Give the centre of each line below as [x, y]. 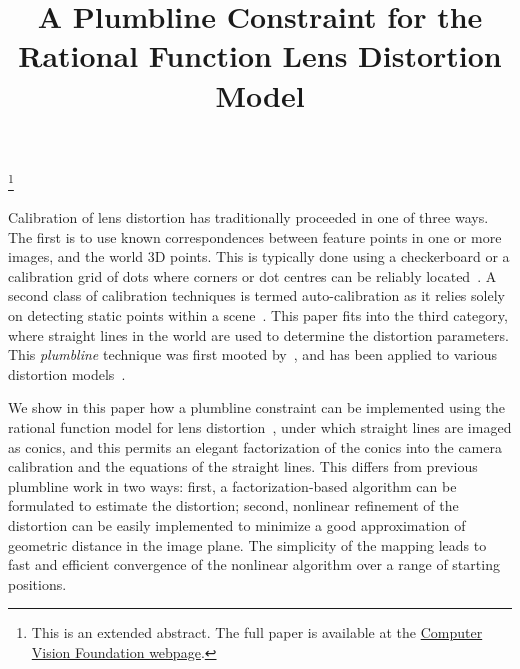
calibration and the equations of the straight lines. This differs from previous [243, 466]
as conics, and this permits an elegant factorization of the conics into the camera [255, 446]
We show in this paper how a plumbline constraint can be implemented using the [256, 407]
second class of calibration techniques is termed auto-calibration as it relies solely [256, 295]
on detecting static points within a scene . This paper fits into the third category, [258, 314]
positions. [37, 583]
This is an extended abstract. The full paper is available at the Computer [257, 632]
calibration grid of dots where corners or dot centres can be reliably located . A [252, 275]
